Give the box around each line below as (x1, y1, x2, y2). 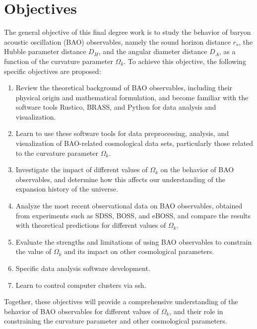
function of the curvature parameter (4, 56, 113, 66)
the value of (15, 246, 52, 257)
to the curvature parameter (15, 147, 99, 158)
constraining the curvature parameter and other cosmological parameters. (4, 316, 227, 326)
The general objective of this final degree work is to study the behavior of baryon (4, 27, 251, 37)
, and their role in (169, 306, 223, 316)
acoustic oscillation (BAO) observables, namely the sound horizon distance (4, 36, 231, 47)
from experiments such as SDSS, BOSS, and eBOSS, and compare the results (15, 210, 251, 220)
